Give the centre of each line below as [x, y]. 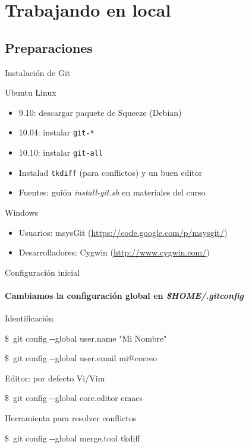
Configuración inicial [42, 272]
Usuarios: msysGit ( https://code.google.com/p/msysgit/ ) [123, 232]
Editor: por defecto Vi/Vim [55, 378]
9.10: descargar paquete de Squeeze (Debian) [100, 112]
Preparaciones [49, 47]
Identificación [29, 318]
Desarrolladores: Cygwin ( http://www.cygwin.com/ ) [114, 252]
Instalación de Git [38, 72]
